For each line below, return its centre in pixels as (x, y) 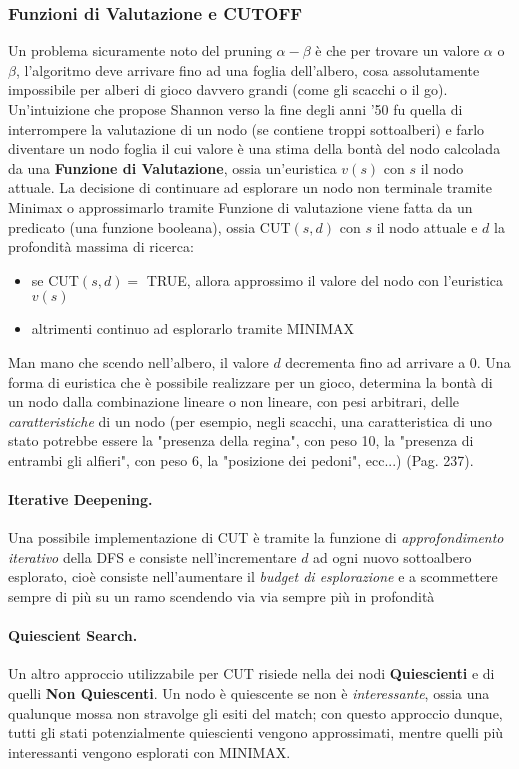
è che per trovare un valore (397, 50)
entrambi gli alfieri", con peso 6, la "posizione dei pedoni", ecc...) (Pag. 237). (241, 459)
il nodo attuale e (427, 226)
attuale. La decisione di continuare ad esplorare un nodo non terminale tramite (250, 187)
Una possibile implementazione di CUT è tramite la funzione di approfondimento (256, 537)
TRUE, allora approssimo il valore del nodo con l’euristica (325, 279)
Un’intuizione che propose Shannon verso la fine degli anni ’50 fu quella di (235, 109)
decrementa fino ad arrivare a (375, 361)
